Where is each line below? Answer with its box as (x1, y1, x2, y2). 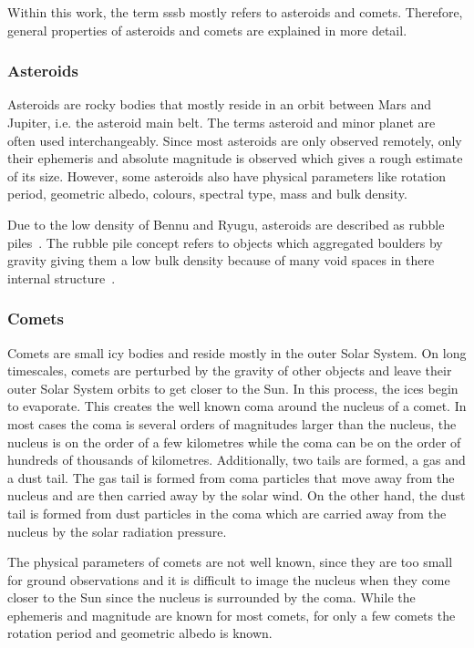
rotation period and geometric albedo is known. (7, 623, 273, 643)
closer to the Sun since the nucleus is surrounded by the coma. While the (7, 588, 416, 607)
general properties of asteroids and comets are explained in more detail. (7, 20, 407, 39)
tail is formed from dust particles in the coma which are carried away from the (7, 503, 447, 522)
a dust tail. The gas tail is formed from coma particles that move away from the (7, 468, 455, 487)
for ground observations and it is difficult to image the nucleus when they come (7, 570, 450, 589)
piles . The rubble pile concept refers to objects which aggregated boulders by (7, 232, 443, 252)
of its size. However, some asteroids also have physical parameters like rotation (7, 166, 447, 185)
